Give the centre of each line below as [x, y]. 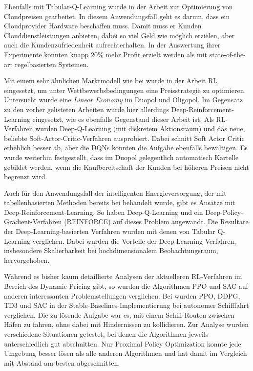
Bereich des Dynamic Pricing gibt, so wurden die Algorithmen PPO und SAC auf [126, 286]
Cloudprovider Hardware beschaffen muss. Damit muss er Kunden [103, 26]
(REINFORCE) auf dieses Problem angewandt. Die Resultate [156, 221]
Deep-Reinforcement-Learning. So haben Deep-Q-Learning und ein [104, 212]
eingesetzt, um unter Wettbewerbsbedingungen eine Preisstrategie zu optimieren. [125, 90]
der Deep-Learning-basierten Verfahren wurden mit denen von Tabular [110, 231]
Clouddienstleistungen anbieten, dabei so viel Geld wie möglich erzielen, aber [119, 35]
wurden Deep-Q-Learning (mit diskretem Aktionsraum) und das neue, [140, 128]
